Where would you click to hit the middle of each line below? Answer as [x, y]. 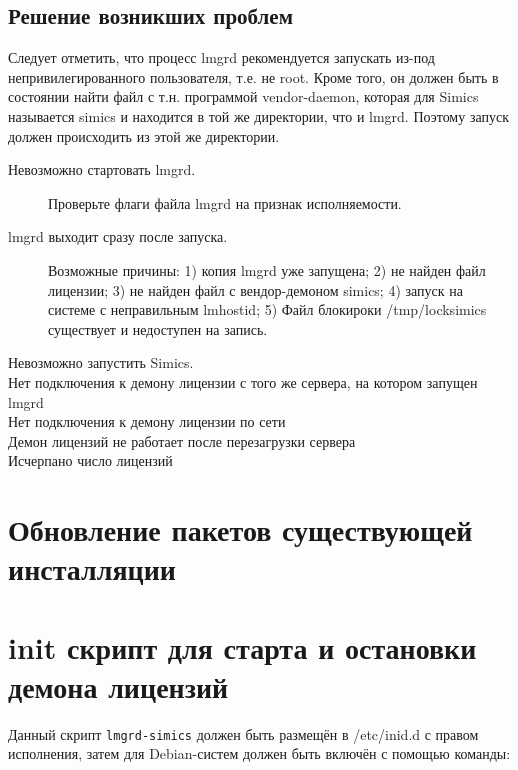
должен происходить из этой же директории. [144, 135]
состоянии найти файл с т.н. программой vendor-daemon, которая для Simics [243, 96]
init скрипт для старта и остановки [242, 646]
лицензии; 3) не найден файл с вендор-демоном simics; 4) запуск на [255, 289]
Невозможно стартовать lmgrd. [102, 169]
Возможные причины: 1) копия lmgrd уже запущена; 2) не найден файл [267, 269]
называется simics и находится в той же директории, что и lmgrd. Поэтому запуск [258, 115]
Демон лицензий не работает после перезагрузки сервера [182, 440]
